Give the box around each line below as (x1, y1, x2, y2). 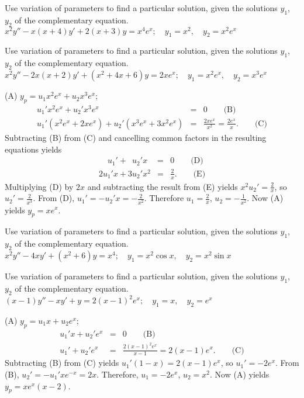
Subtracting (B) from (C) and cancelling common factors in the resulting (5, 131, 267, 143)
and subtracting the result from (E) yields (87, 180, 238, 192)
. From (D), (33, 192, 75, 204)
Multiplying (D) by (5, 180, 74, 192)
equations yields (5, 143, 62, 155)
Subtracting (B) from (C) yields (5, 357, 119, 369)
